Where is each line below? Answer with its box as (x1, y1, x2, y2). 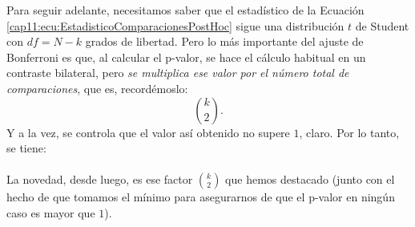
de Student (355, 17, 409, 34)
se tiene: (6, 140, 46, 156)
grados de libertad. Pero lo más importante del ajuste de (85, 33, 364, 50)
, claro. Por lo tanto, (299, 124, 400, 140)
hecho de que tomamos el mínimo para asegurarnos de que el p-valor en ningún (6, 188, 395, 205)
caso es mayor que (6, 204, 95, 221)
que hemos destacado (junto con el (225, 171, 395, 188)
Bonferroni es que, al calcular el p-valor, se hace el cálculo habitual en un (6, 48, 366, 65)
